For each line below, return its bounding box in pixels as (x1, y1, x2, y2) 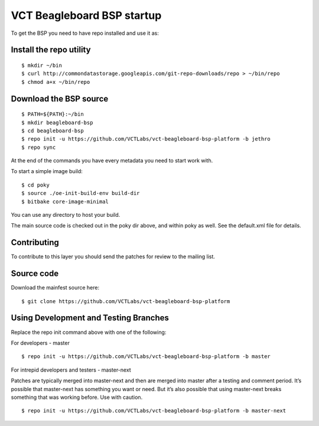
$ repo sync (21, 144, 56, 151)
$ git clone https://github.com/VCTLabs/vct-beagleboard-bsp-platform (21, 298, 230, 304)
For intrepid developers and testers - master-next (11, 366, 131, 373)
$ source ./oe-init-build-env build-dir (21, 190, 140, 197)
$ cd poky (21, 181, 50, 188)
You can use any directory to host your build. (11, 212, 121, 219)
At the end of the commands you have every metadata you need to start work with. (11, 157, 213, 164)
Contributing (11, 238, 59, 248)
